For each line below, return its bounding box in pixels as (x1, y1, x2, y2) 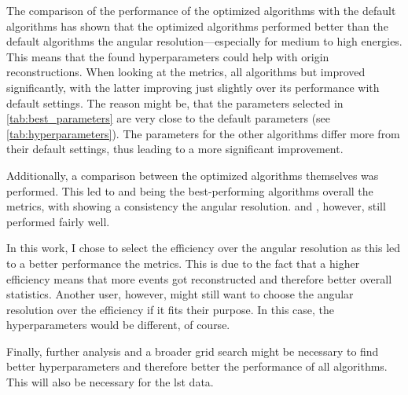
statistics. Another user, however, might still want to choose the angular (6, 286, 354, 302)
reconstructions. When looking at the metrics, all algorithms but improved (6, 64, 366, 80)
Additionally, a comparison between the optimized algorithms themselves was (6, 166, 379, 183)
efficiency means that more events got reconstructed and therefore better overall (6, 270, 392, 287)
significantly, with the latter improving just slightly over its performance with (6, 79, 380, 95)
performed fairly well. (6, 213, 110, 229)
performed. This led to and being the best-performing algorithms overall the (6, 182, 373, 199)
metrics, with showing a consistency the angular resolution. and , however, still (6, 198, 386, 214)
